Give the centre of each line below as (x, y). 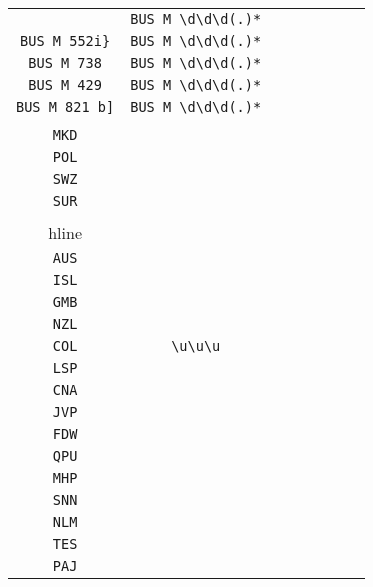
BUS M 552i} (65, 41)
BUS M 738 (65, 63)
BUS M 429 (65, 85)
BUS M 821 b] (65, 107)
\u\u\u (196, 346)
